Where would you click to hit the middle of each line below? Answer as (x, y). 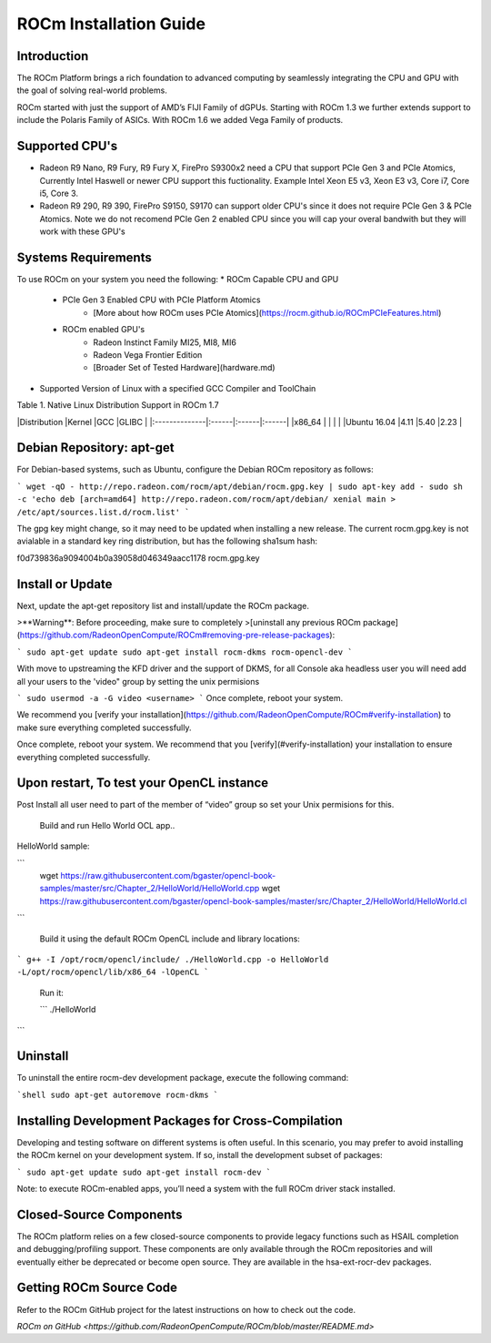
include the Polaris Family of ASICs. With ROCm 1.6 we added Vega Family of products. (180, 120)
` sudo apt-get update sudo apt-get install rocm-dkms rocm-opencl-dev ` (185, 652)
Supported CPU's (67, 146)
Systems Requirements (84, 257)
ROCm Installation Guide (111, 24)
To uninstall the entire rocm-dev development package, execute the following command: (183, 1078)
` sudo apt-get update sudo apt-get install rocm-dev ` (144, 1172)
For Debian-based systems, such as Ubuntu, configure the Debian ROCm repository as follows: (195, 470)
